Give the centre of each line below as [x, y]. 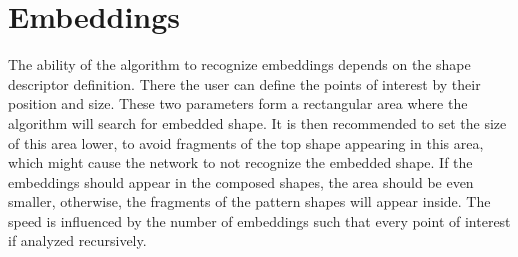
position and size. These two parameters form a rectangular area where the [238, 103]
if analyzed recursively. [77, 240]
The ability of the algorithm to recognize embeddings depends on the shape [239, 64]
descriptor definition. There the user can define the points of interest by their [244, 83]
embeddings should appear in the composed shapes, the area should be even [241, 181]
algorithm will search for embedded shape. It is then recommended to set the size [257, 122]
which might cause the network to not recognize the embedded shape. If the [240, 162]
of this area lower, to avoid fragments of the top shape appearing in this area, [246, 142]
